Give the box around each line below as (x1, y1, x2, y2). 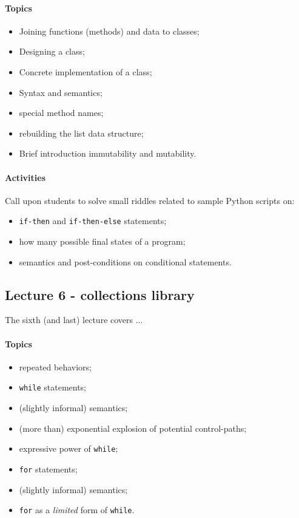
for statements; (19, 462, 78, 475)
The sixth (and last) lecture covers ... (5, 313, 143, 326)
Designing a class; (19, 45, 85, 58)
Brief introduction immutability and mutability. (19, 147, 197, 160)
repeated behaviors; (19, 360, 92, 373)
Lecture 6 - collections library (5, 285, 195, 304)
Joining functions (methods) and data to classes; (19, 24, 200, 37)
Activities (5, 171, 46, 183)
